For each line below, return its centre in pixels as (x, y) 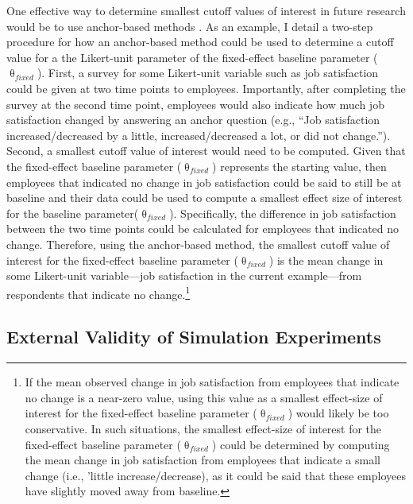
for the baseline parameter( (73, 213)
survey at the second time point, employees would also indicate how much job (195, 104)
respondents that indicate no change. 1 (98, 293)
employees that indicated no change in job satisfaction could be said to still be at (204, 182)
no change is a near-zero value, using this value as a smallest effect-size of (204, 397)
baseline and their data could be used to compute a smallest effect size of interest (205, 198)
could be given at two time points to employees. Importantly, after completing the (206, 88)
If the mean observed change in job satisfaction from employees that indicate (212, 382)
